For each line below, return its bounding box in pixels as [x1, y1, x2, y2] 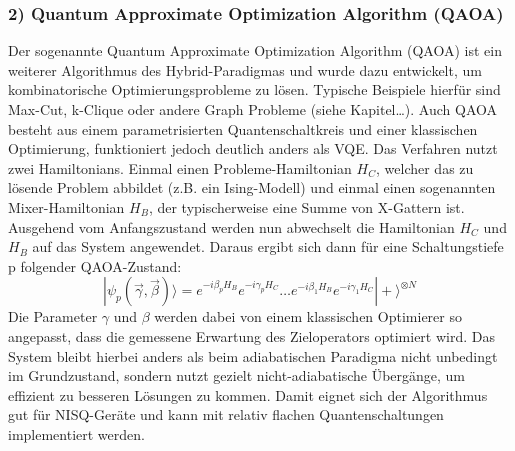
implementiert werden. [8, 423, 145, 444]
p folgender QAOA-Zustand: [8, 255, 182, 276]
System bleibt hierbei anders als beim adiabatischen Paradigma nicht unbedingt [8, 345, 498, 366]
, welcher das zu [376, 157, 474, 178]
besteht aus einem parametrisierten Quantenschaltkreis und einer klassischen [8, 118, 478, 139]
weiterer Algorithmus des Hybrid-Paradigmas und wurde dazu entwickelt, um [8, 59, 482, 80]
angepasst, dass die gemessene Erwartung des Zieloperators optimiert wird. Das [8, 325, 496, 346]
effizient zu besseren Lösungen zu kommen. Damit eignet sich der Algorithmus [8, 384, 488, 405]
